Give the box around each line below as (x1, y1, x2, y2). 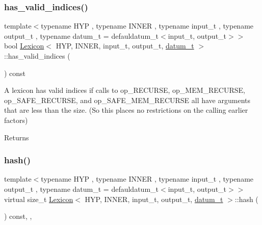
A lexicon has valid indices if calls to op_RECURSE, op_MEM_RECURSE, (4, 85, 245, 95)
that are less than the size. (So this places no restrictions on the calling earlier (4, 105, 248, 115)
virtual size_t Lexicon (4, 193, 73, 204)
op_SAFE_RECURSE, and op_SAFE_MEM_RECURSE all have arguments (4, 94, 250, 105)
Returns (4, 132, 29, 142)
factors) (4, 114, 28, 125)
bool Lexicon (4, 40, 44, 51)
